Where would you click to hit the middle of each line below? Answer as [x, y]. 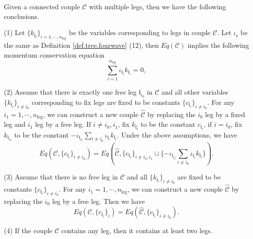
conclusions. [22, 16]
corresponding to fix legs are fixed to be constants [106, 102]
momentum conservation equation [54, 54]
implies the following [218, 45]
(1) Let [14, 32]
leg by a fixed [225, 114]
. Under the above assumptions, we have [177, 134]
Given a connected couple [42, 6]
